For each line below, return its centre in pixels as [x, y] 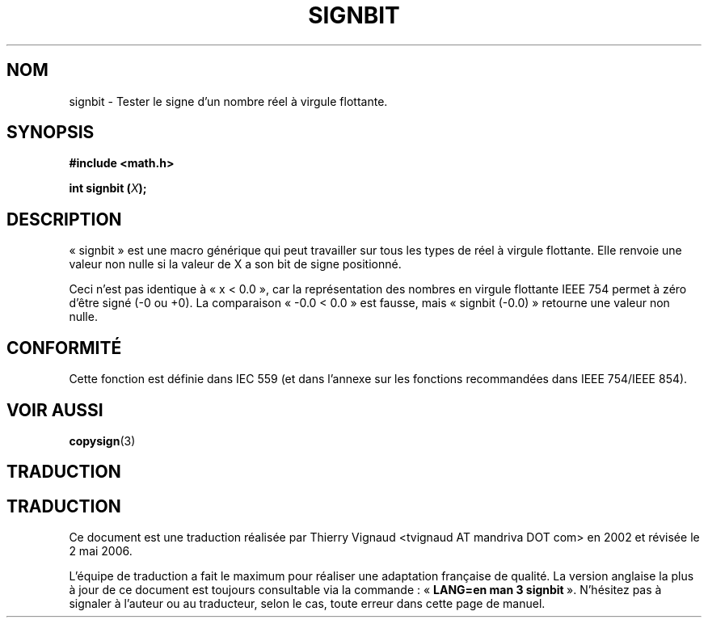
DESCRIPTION [64, 219]
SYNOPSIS [51, 133]
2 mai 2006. [101, 551]
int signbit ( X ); [108, 188]
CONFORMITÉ [64, 348]
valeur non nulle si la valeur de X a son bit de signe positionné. [235, 264]
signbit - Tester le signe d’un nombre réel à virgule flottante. [228, 101]
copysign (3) [102, 441]
